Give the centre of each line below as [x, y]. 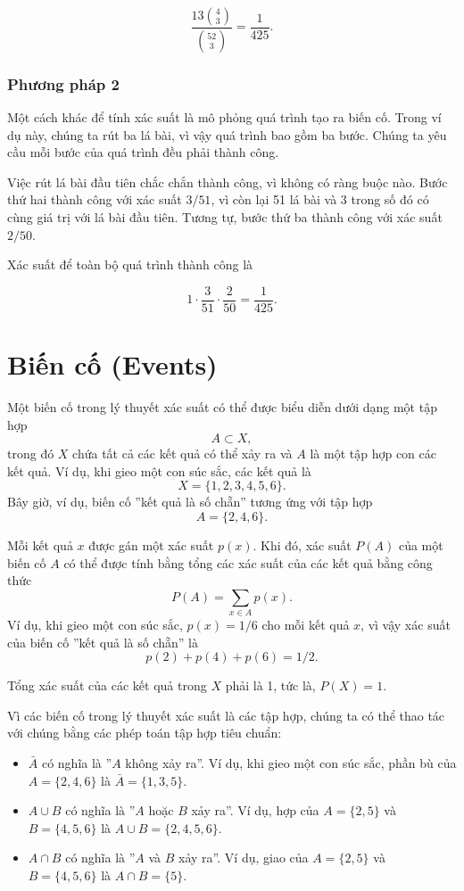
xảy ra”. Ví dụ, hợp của [255, 810]
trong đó [31, 454]
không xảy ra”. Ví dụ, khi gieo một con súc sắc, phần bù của [291, 763]
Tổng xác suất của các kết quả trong [107, 685]
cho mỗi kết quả [306, 625]
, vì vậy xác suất [406, 625]
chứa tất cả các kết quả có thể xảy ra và [182, 454]
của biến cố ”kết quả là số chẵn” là [103, 642]
